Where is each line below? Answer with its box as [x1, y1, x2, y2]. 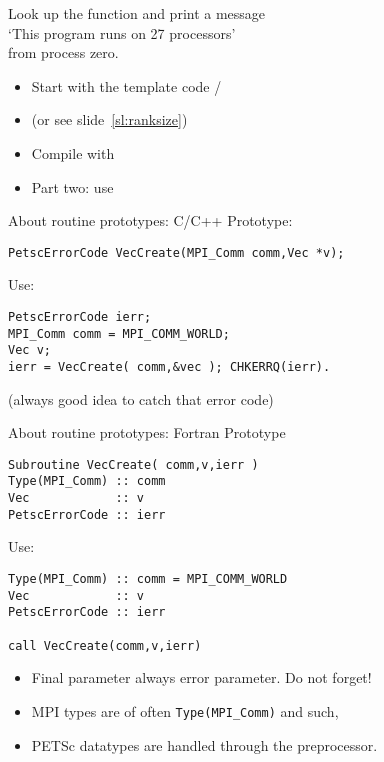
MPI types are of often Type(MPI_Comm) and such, [31, 700, 339, 721]
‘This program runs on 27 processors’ [8, 22, 236, 43]
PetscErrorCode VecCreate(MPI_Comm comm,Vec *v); [8, 245, 345, 260]
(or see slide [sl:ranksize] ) [31, 109, 188, 130]
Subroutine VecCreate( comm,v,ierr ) [8, 457, 259, 472]
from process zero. [8, 42, 119, 63]
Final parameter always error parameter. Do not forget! [31, 667, 372, 688]
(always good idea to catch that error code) [8, 388, 274, 409]
